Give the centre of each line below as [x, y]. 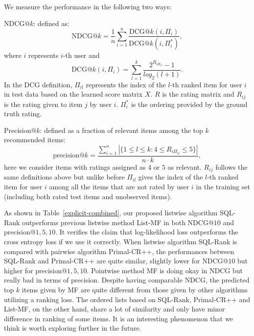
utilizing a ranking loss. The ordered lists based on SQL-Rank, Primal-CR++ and [127, 299]
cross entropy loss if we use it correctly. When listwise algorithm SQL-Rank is [121, 242]
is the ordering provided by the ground [189, 104]
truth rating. [23, 114]
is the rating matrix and [198, 94]
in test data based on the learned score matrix [73, 94]
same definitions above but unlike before [64, 177]
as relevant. [185, 167]
